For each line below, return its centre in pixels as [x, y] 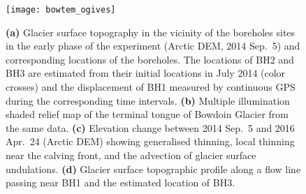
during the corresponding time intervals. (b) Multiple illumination [148, 100]
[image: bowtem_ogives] [61, 10]
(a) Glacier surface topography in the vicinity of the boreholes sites [151, 32]
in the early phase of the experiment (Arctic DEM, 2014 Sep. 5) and [153, 46]
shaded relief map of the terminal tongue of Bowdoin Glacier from [147, 114]
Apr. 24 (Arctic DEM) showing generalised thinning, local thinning [150, 141]
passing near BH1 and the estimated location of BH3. [121, 182]
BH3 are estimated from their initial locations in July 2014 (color [146, 73]
